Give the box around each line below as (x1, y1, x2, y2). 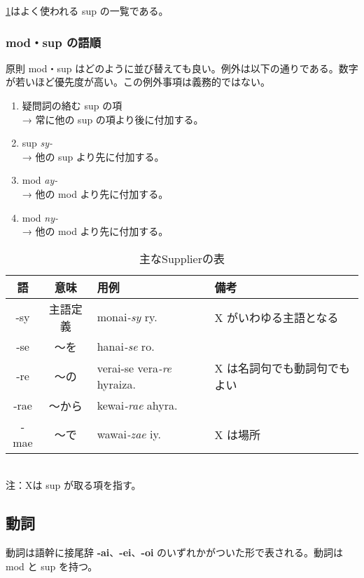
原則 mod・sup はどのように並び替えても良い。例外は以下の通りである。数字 (6, 60, 358, 75)
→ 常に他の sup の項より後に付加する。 (22, 112, 204, 126)
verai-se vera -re (97, 359, 171, 376)
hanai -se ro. (97, 338, 155, 355)
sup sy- (22, 135, 53, 150)
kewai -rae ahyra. (97, 397, 178, 414)
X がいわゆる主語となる (214, 309, 339, 325)
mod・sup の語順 (6, 33, 101, 51)
